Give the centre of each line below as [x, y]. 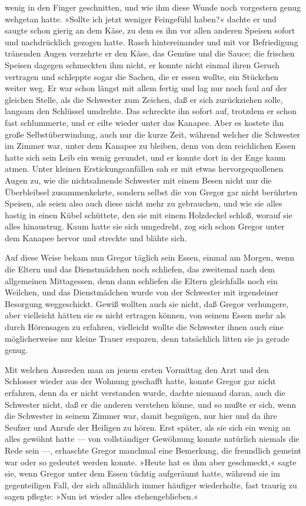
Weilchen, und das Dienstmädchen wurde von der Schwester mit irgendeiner [142, 292]
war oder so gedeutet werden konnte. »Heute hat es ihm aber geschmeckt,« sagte [151, 462]
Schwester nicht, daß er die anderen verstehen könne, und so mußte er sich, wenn [151, 404]
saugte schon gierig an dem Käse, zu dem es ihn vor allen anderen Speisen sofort [150, 30]
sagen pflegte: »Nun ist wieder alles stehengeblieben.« [102, 496]
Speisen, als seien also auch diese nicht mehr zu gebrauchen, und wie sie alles [144, 203]
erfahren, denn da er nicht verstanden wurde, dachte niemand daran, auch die [145, 392]
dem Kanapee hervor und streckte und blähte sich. [96, 237]
